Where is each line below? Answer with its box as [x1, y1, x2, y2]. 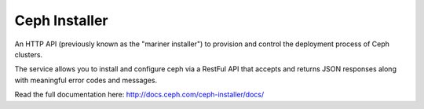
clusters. [14, 49, 43, 59]
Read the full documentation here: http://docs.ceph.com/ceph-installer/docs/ [14, 90, 265, 100]
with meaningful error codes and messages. [14, 75, 158, 85]
